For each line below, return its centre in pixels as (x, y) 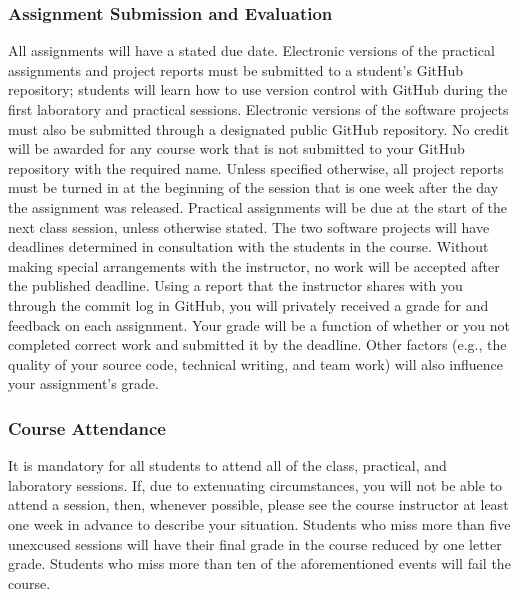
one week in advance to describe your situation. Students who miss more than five (259, 523)
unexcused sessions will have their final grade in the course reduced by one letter (255, 543)
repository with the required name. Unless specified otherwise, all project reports (256, 167)
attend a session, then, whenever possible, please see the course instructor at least (258, 504)
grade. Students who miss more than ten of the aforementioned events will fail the (259, 563)
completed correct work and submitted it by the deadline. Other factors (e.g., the (257, 344)
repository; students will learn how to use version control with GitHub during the (258, 89)
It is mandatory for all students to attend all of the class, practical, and (227, 465)
